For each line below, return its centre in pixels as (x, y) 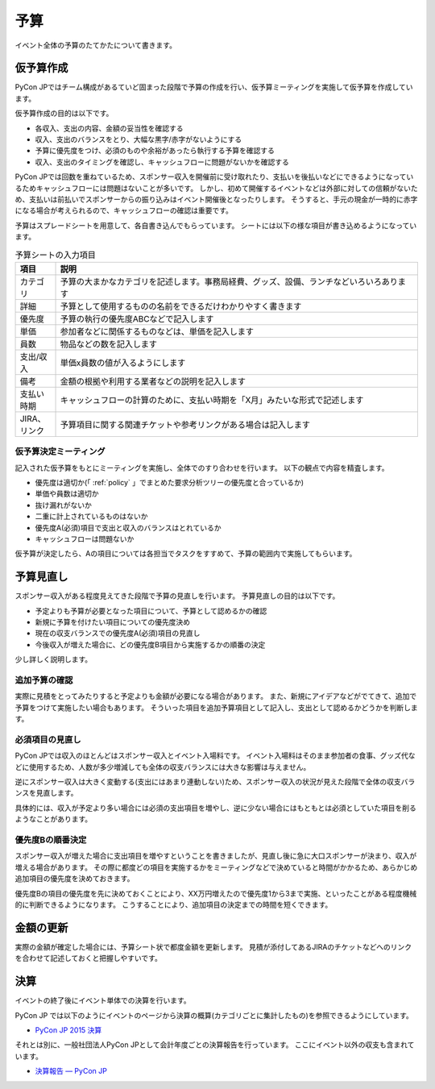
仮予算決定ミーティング (60, 451)
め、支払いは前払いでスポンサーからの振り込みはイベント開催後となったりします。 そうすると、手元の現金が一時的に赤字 (216, 199)
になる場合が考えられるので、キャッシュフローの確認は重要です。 (124, 210)
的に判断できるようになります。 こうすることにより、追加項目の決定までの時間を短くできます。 (174, 904)
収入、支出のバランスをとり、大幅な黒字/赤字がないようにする (139, 139)
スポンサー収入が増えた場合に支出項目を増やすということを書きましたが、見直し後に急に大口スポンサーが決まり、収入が (216, 856)
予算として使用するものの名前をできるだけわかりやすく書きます (181, 306)
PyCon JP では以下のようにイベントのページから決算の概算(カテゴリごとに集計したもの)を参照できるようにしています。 (214, 1015)
